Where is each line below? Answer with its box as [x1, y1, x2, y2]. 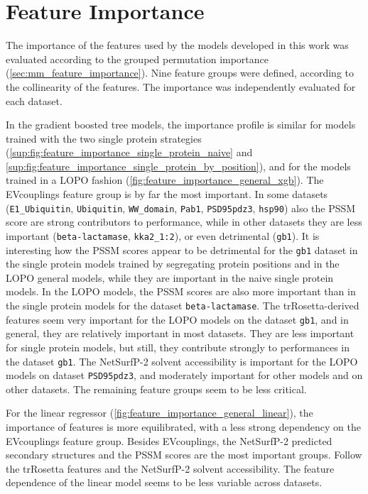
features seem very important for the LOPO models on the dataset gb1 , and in [6, 312, 349, 326]
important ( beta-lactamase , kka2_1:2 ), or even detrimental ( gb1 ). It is [6, 228, 320, 243]
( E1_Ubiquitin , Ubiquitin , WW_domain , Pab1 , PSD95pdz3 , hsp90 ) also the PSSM [6, 200, 356, 215]
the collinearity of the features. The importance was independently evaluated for [6, 79, 356, 94]
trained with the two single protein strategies [6, 131, 202, 146]
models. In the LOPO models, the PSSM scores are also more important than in [6, 284, 356, 299]
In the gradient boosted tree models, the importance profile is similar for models [6, 117, 356, 132]
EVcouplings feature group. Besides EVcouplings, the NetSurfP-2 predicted [6, 433, 332, 448]
